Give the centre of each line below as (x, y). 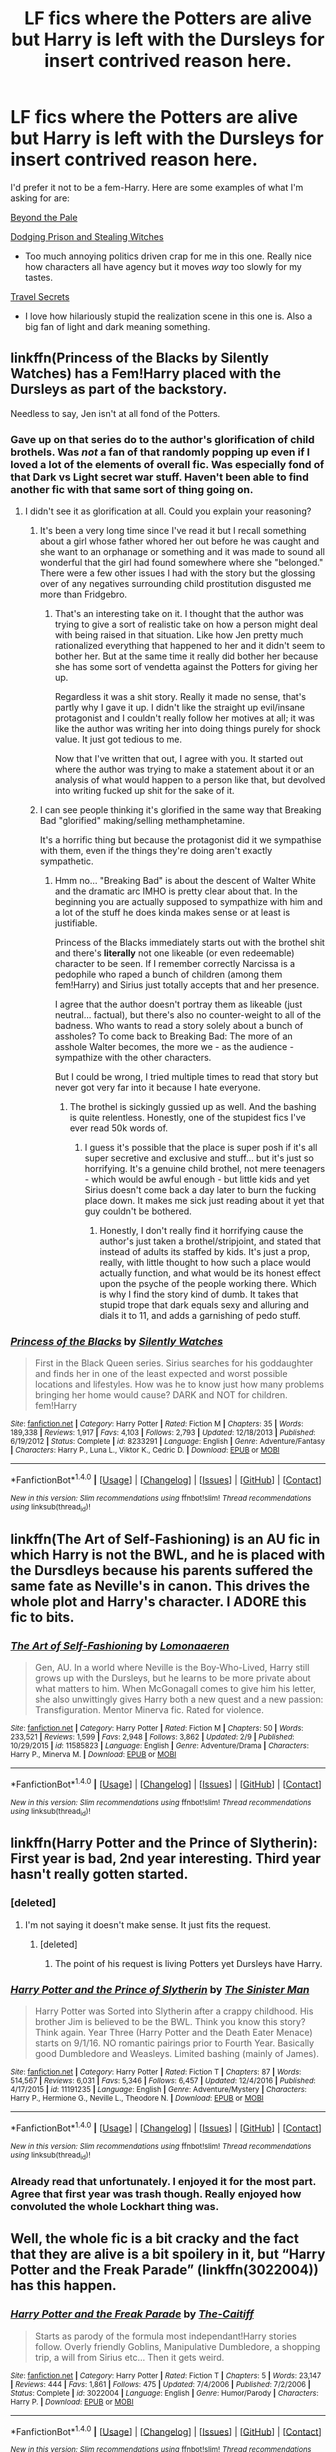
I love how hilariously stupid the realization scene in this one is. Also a (168, 316)
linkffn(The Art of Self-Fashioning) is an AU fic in (165, 1538)
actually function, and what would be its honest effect (210, 1273)
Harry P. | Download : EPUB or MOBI (72, 2402)
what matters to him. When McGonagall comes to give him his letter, (175, 1689)
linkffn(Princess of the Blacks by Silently (140, 358)
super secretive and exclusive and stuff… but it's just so (199, 1158)
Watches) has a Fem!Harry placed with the (146, 373)
